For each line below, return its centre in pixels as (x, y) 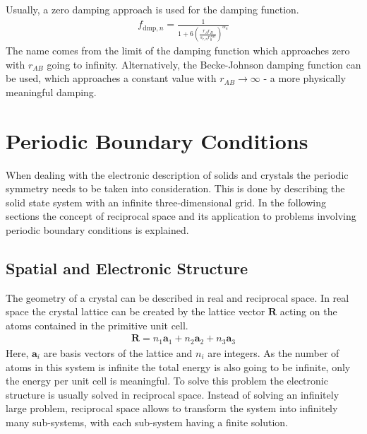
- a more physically (305, 78)
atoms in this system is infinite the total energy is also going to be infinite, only (178, 366)
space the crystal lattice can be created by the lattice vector (136, 311)
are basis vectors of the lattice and (118, 352)
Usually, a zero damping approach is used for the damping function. (152, 9)
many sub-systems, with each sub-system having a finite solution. (147, 422)
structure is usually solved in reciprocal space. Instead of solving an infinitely (173, 394)
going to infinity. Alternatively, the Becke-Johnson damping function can (204, 64)
